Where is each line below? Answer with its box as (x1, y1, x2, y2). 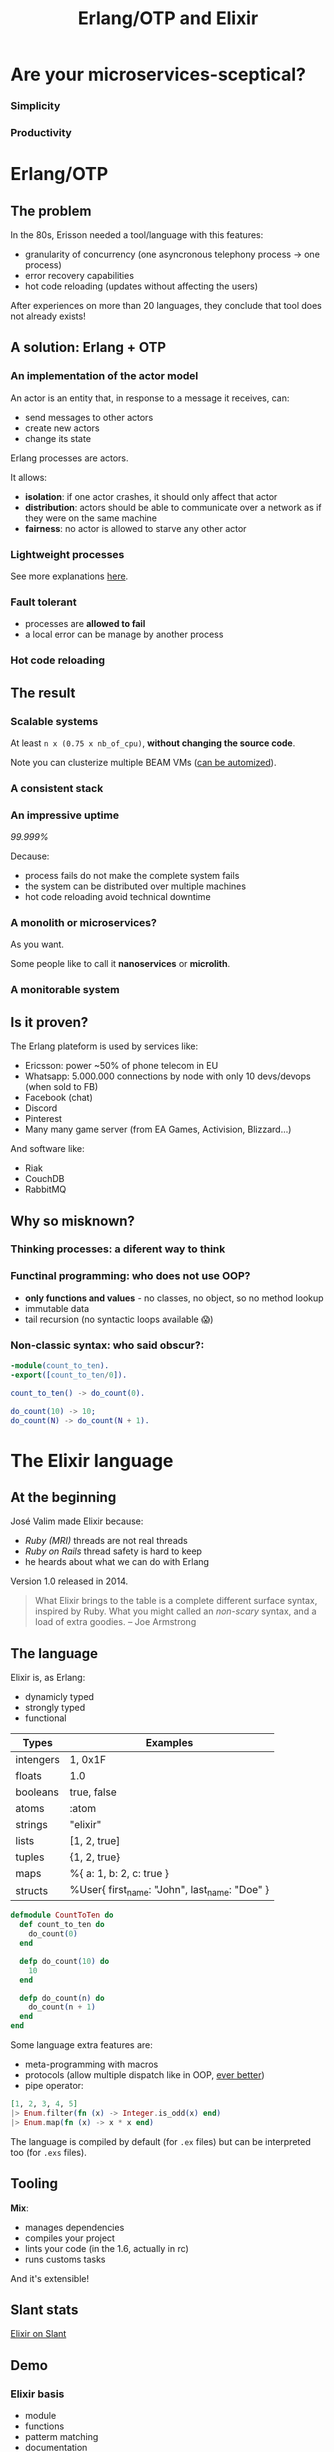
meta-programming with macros (24, 2058, 159, 2071)
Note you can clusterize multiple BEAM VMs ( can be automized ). (10, 756, 277, 768)
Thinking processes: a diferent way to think (10, 1242, 226, 1256)
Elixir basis (10, 2387, 65, 2401)
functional (24, 1712, 67, 1724)
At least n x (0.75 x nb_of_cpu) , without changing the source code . (10, 737, 296, 749)
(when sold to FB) (24, 1081, 99, 1093)
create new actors (24, 422, 100, 434)
